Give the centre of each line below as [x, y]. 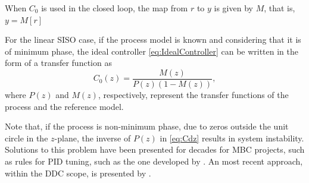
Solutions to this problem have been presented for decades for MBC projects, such [155, 149]
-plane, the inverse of [93, 138]
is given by [233, 8]
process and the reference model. [64, 106]
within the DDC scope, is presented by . [78, 173]
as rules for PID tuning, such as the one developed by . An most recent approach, [154, 161]
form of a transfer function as [58, 63]
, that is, [280, 8]
